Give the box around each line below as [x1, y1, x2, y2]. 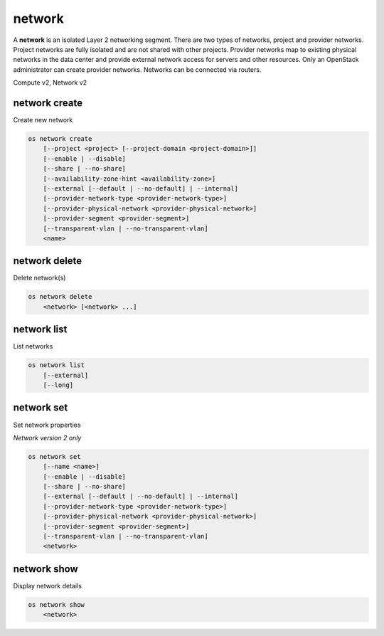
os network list [28, 361, 85, 369]
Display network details [13, 581, 82, 590]
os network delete [28, 292, 92, 301]
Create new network [13, 116, 73, 124]
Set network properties [13, 420, 81, 429]
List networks [13, 342, 53, 351]
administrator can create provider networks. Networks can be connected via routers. [13, 65, 262, 74]
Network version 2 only [13, 433, 82, 442]
